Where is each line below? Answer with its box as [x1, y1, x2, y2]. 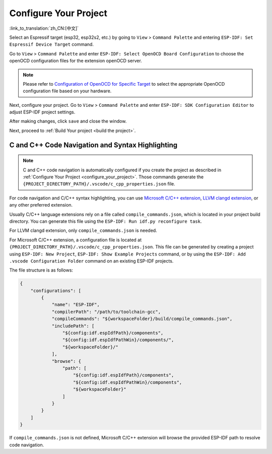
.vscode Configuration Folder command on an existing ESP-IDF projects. [9, 257, 174, 264]
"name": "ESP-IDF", [51, 302, 100, 307]
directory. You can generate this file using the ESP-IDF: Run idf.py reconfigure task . [9, 218, 202, 224]
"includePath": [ [51, 323, 95, 329]
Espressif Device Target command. [9, 41, 94, 47]
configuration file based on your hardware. [23, 88, 112, 94]
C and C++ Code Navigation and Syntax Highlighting [9, 141, 178, 149]
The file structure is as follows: [9, 267, 73, 273]
